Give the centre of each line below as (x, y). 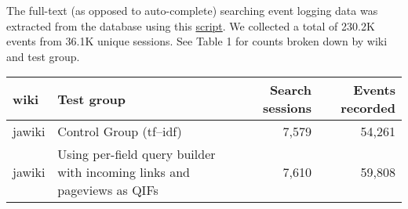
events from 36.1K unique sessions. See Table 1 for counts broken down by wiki (197, 41)
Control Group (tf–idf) (120, 132)
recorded (368, 108)
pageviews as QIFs (108, 190)
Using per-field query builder (137, 154)
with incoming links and (124, 172)
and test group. (43, 56)
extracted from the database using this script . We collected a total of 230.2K (191, 25)
